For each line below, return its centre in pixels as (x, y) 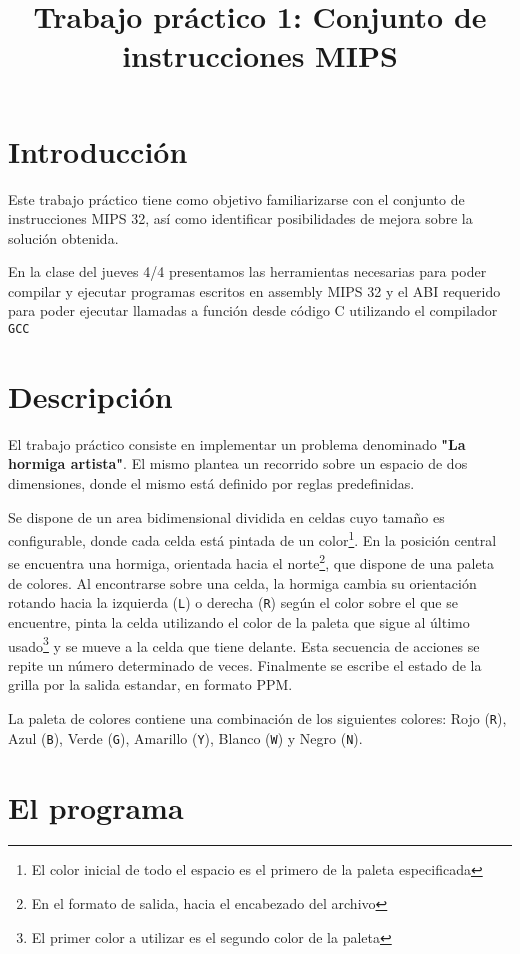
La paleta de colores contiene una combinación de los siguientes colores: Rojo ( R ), (257, 718)
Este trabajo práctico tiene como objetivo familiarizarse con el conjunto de (236, 198)
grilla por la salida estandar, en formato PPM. (150, 684)
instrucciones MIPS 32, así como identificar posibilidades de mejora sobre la (240, 218)
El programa (96, 806)
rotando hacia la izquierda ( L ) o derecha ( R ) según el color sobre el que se (233, 602)
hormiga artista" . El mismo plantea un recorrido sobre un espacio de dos (238, 463)
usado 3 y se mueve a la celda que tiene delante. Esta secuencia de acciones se (244, 644)
